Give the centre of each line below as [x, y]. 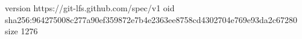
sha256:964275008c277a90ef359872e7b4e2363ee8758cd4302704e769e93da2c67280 [151, 19]
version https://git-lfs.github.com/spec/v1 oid [90, 8]
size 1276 [21, 31]
